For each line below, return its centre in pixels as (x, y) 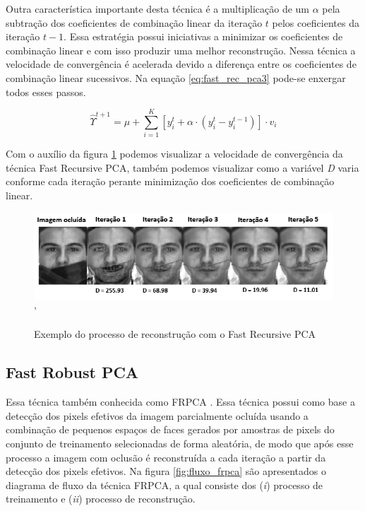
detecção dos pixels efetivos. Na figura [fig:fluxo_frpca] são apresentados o (166, 471)
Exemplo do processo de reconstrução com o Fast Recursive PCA (175, 334)
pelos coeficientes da (316, 22)
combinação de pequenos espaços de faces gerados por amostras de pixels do (170, 429)
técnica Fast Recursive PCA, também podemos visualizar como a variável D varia (182, 167)
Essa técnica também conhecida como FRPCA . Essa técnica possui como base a (180, 402)
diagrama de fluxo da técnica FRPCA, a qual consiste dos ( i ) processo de (164, 484)
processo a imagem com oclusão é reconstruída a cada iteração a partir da (166, 457)
